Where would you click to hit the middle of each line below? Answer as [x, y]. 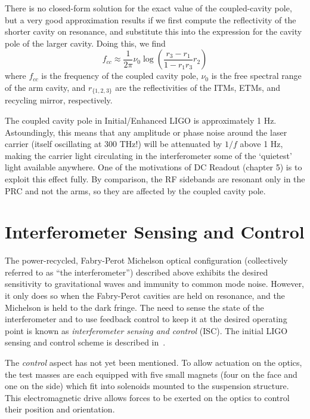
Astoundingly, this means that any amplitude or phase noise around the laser [146, 132]
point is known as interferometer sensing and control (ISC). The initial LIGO [146, 330]
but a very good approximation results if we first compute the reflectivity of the [151, 19]
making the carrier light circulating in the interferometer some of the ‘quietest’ [148, 155]
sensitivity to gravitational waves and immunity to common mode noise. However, [155, 284]
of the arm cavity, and [45, 87]
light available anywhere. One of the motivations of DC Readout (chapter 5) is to [154, 167]
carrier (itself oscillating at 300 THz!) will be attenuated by [114, 144]
